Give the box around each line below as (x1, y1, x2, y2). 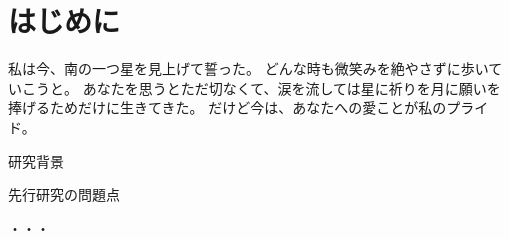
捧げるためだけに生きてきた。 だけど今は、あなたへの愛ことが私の (8, 97, 447, 118)
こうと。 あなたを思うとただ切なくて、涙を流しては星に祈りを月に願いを (21, 77, 501, 98)
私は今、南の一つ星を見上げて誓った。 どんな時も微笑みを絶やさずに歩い (8, 58, 489, 79)
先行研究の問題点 (8, 184, 120, 205)
